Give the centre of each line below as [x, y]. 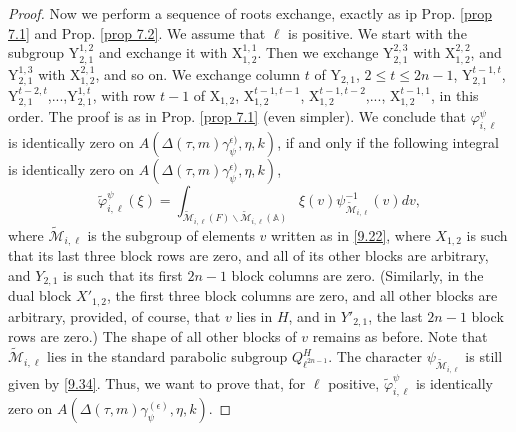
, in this [455, 95]
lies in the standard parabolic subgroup [167, 356]
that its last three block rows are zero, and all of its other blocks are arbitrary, [248, 255]
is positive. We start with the [377, 32]
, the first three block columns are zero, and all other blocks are [302, 295]
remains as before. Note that [400, 336]
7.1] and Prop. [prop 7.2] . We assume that [137, 32]
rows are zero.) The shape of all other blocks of [152, 336]
